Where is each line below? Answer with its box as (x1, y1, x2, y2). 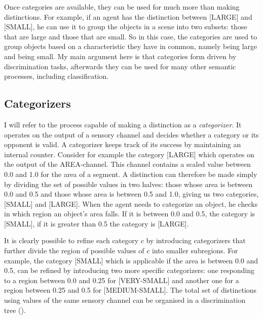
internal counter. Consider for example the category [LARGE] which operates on (4, 149, 254, 159)
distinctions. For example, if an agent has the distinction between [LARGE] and (4, 11, 252, 22)
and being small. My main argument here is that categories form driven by (4, 51, 237, 61)
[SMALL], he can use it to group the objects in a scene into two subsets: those (4, 21, 247, 32)
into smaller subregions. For (152, 245, 238, 256)
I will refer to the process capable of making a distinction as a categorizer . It (4, 119, 242, 129)
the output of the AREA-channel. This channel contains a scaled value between (4, 159, 251, 169)
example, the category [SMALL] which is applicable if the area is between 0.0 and (4, 255, 258, 265)
